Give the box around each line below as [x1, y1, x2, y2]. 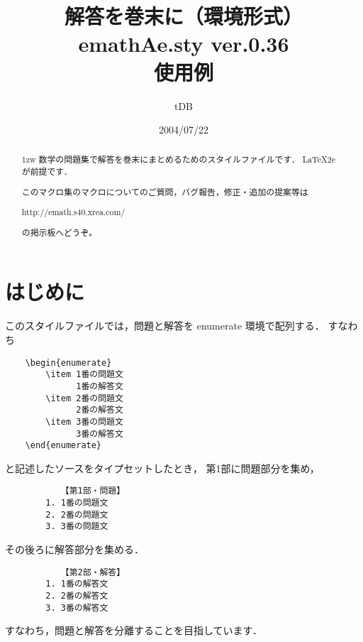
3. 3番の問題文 [45, 521, 108, 532]
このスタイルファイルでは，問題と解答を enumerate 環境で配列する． [5, 318, 325, 333]
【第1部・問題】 [60, 486, 125, 496]
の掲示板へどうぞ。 [21, 226, 98, 238]
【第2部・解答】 [60, 567, 125, 577]
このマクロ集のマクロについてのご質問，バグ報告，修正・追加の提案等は [21, 185, 308, 197]
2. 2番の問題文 [45, 509, 108, 520]
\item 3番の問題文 [45, 416, 123, 427]
